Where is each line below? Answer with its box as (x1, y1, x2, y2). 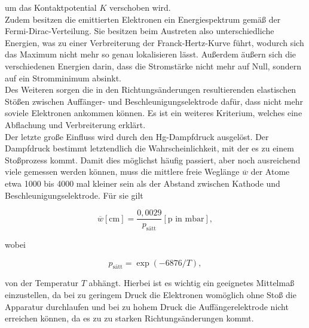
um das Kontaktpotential (5, 1, 97, 13)
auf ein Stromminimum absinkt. (5, 71, 121, 84)
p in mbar (167, 214, 204, 223)
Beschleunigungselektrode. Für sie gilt (5, 189, 143, 201)
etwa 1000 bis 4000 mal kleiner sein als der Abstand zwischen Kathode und (5, 177, 280, 189)
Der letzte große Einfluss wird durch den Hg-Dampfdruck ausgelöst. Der (5, 130, 269, 142)
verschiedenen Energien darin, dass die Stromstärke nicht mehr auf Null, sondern (5, 59, 301, 72)
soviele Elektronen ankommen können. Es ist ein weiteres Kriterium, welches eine (5, 107, 302, 119)
